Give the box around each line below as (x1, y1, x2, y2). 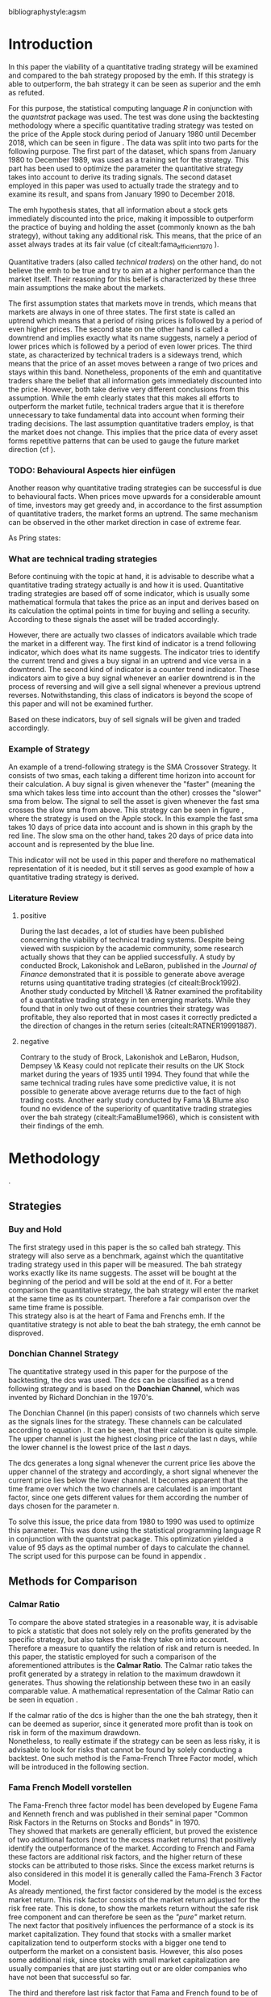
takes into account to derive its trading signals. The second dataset (8, 171, 232, 181)
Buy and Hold (8, 1224, 62, 1235)
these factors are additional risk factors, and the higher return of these (8, 1851, 243, 1861)
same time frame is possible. (8, 1302, 104, 1312)
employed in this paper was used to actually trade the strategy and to (8, 180, 240, 190)
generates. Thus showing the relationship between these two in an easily (8, 1678, 252, 1687)
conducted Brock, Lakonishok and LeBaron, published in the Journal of (19, 960, 257, 970)
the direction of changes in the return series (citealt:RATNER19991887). (19, 1021, 257, 1030)
